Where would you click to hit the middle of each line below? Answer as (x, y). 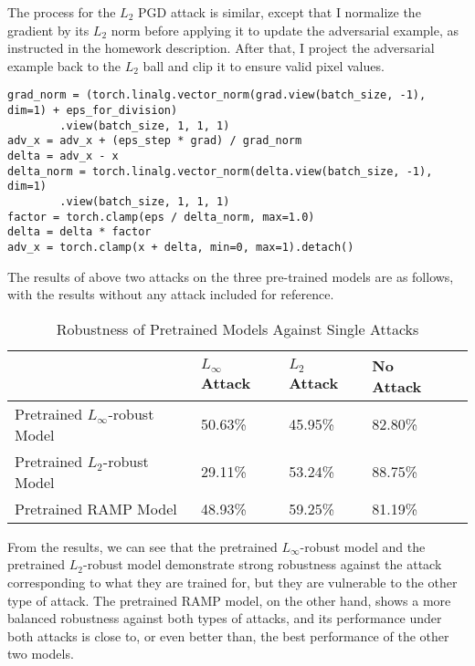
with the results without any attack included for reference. (171, 294)
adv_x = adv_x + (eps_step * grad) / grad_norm (155, 141)
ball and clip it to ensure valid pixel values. (264, 65)
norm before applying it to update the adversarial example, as (285, 30)
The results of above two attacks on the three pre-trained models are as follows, (231, 276)
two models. (41, 654)
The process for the (62, 12)
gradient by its (48, 30)
